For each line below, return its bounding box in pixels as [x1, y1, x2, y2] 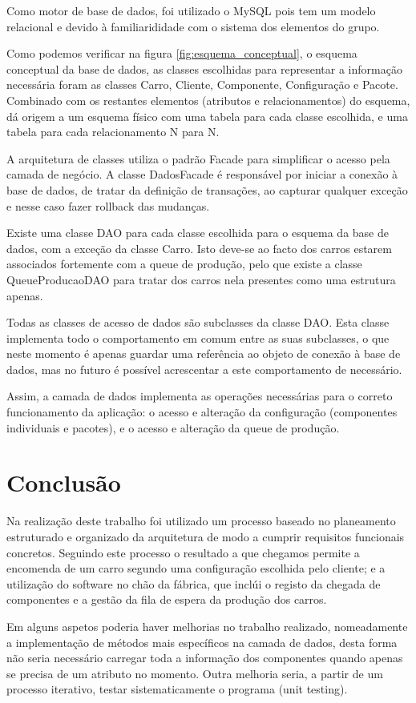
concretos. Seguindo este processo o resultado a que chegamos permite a [6, 544, 360, 560]
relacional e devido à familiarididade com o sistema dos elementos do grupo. [6, 18, 380, 34]
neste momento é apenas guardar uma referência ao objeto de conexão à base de [6, 345, 401, 362]
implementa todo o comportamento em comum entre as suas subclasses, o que [6, 329, 390, 346]
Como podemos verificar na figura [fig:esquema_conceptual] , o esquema [6, 45, 357, 62]
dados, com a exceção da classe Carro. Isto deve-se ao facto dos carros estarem [6, 239, 392, 256]
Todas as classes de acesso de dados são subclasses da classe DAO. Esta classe [6, 314, 390, 331]
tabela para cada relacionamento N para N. [6, 123, 220, 140]
